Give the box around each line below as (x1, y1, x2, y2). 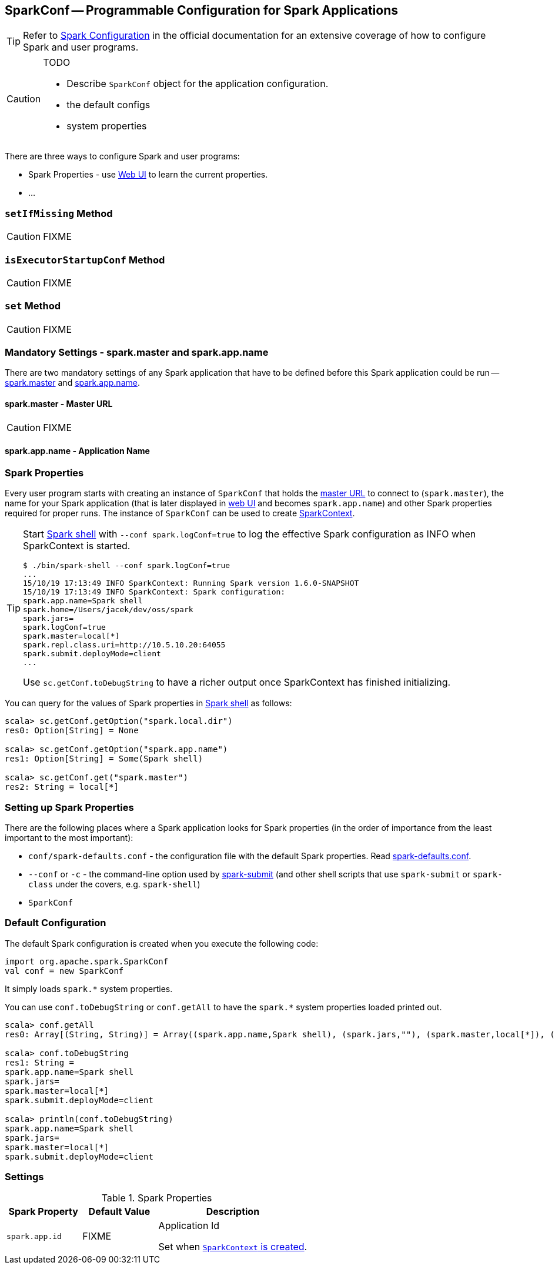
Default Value (88, 1205, 151, 1218)
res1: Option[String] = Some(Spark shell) (5, 754, 203, 764)
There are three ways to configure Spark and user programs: (5, 151, 240, 162)
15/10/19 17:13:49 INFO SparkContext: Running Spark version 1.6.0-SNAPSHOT (23, 579, 359, 588)
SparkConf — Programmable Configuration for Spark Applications (5, 3, 399, 18)
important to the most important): (5, 832, 133, 843)
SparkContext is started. (23, 540, 131, 552)
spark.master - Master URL (5, 399, 113, 409)
